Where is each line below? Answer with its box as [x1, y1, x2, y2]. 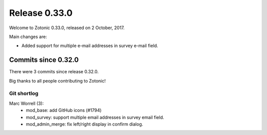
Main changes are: [9, 34, 47, 40]
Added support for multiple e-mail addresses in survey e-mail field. [21, 43, 158, 49]
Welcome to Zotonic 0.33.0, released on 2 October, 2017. [9, 25, 125, 31]
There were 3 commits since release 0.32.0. [9, 69, 99, 75]
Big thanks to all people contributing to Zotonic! [9, 78, 106, 84]
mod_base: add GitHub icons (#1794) [26, 107, 102, 113]
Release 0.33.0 [9, 7, 73, 18]
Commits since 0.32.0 [9, 56, 79, 64]
